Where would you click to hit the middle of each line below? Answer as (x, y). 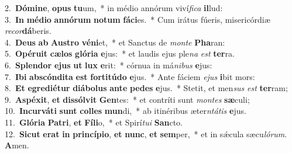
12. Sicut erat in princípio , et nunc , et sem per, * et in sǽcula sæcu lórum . (146, 133)
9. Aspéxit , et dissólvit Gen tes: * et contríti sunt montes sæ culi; (127, 99)
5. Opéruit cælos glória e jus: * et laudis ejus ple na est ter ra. (120, 53)
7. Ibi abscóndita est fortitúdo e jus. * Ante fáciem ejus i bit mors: (130, 76)
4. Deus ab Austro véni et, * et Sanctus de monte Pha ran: (115, 42)
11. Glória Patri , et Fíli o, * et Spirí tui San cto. (94, 122)
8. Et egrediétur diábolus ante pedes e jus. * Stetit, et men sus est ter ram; (146, 88)
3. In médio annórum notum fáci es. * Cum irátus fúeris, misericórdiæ (138, 19)
